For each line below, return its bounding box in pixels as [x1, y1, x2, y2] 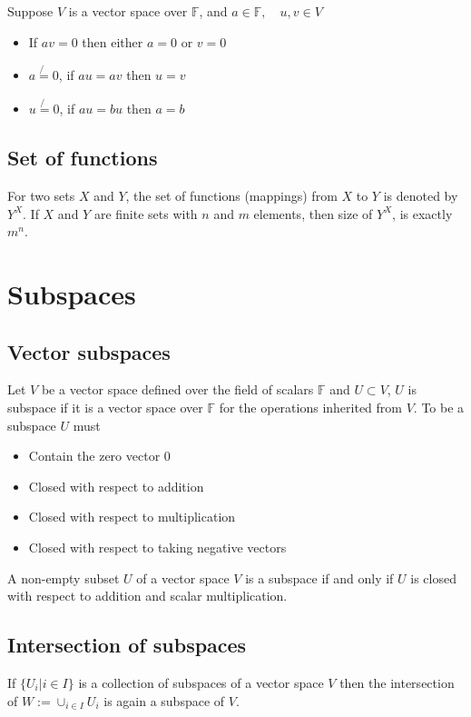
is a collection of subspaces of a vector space [78, 672, 324, 692]
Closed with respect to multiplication [28, 507, 236, 526]
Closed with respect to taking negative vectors [28, 537, 287, 556]
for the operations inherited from [219, 397, 402, 416]
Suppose [7, 2, 54, 20]
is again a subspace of [103, 691, 225, 710]
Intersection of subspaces [7, 631, 247, 659]
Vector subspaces [7, 337, 171, 365]
